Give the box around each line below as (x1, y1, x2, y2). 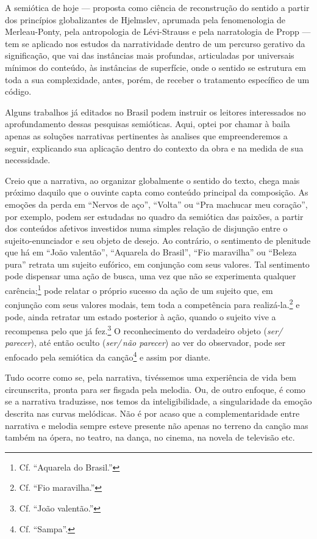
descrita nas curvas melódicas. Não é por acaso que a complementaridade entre (5, 407, 300, 420)
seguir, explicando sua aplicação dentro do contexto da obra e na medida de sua (5, 141, 304, 154)
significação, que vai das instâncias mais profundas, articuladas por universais (5, 49, 294, 62)
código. (5, 85, 32, 98)
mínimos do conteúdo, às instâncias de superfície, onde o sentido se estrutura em (5, 61, 306, 73)
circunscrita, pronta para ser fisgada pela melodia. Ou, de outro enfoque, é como (5, 383, 305, 395)
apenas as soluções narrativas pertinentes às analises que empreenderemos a (5, 129, 288, 142)
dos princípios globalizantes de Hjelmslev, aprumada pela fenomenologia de (5, 13, 286, 26)
